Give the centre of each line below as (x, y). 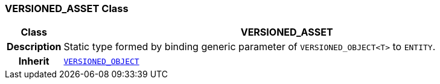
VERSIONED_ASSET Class (67, 8)
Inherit (34, 61)
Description (34, 47)
